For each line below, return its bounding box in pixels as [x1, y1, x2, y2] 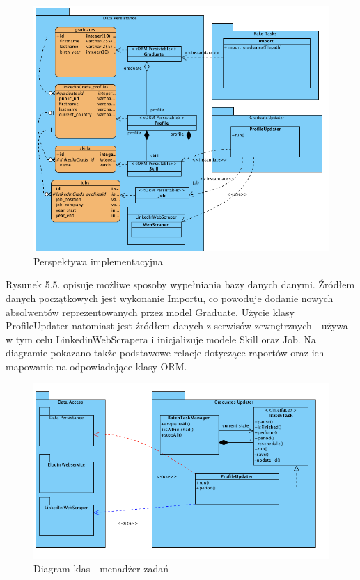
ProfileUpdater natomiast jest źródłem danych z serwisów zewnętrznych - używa [6, 318, 348, 333]
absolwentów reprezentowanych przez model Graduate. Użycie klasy [6, 304, 295, 319]
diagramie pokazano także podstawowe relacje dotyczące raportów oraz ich [6, 345, 324, 360]
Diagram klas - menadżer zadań [33, 561, 169, 576]
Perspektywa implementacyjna [33, 253, 163, 268]
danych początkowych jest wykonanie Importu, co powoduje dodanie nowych [6, 290, 334, 305]
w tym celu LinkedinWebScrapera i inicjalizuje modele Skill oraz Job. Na [6, 331, 316, 346]
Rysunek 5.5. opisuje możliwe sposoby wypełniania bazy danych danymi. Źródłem [6, 277, 355, 292]
